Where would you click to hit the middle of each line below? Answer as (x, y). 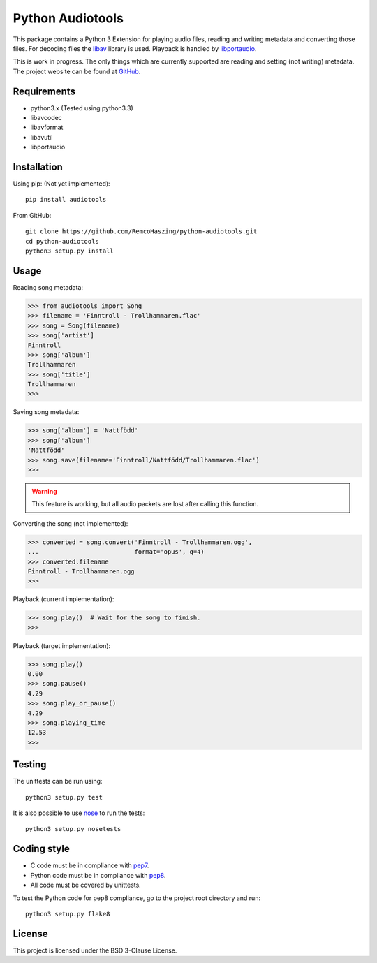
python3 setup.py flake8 (68, 914)
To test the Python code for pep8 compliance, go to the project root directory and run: (137, 898)
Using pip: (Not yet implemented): (62, 184)
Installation (38, 167)
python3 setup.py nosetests (73, 829)
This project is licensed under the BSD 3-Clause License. (95, 950)
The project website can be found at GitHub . (77, 71)
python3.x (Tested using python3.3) (82, 108)
